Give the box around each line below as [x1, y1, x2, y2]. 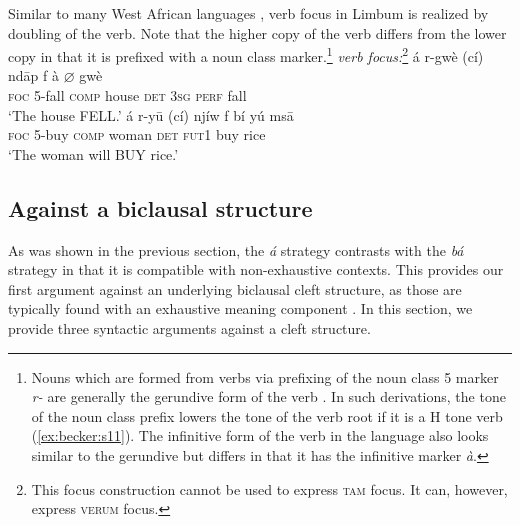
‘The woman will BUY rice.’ [8, 143, 179, 164]
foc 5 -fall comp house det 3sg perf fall [8, 85, 247, 106]
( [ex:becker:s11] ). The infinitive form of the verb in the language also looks [31, 425, 489, 446]
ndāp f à [8, 65, 59, 86]
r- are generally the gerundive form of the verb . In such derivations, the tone [31, 386, 506, 407]
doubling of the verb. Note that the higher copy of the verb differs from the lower [8, 22, 507, 43]
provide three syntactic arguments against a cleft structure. [8, 317, 371, 338]
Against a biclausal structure [8, 192, 313, 223]
